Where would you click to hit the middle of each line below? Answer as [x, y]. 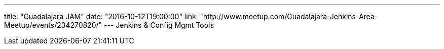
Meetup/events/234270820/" [53, 25]
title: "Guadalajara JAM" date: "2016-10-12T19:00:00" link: [101, 16]
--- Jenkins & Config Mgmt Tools [159, 25]
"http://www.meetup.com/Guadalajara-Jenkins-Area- [289, 16]
